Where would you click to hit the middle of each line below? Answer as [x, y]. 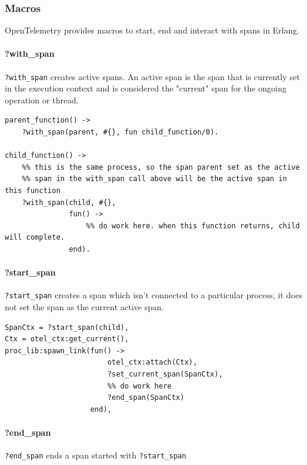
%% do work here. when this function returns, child [193, 226]
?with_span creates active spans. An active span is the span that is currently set [153, 76]
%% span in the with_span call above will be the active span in [154, 179]
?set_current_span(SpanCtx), [165, 374]
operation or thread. [42, 100]
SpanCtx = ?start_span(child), [67, 327]
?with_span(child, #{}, [69, 202]
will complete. [35, 238]
